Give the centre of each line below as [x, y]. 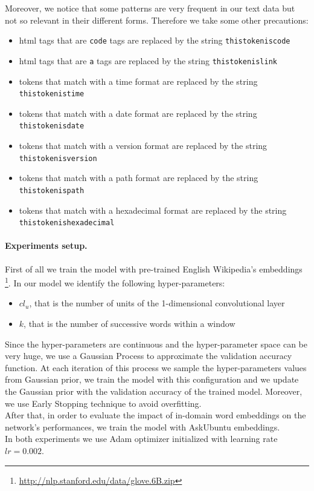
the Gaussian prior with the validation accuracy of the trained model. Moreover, [154, 391]
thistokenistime [52, 94]
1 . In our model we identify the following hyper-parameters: [115, 282]
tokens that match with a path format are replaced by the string [139, 178]
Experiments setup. [46, 246]
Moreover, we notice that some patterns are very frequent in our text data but [150, 8]
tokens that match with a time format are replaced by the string [138, 81]
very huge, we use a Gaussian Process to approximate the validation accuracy [149, 356]
